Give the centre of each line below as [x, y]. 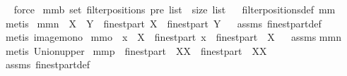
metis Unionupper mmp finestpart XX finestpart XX [136, 50]
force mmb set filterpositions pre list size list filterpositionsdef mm [175, 9]
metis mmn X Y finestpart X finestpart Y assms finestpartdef [163, 23]
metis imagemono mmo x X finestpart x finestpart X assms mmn [173, 37]
